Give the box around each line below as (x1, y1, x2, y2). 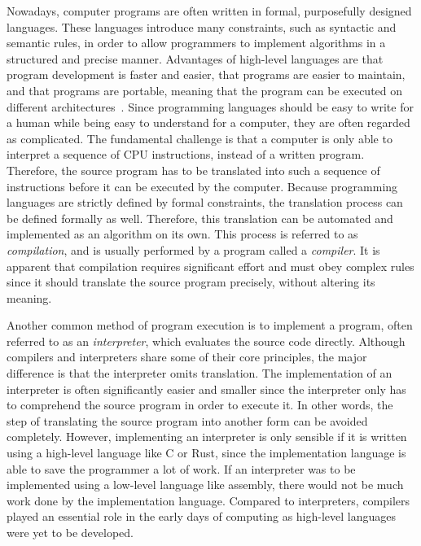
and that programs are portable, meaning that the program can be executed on (7, 81, 403, 98)
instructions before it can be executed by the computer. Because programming (7, 177, 398, 194)
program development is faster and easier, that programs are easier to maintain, (7, 66, 406, 83)
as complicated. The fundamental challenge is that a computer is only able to (7, 129, 392, 146)
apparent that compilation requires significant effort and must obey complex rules (7, 257, 414, 274)
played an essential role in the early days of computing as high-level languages (7, 508, 397, 525)
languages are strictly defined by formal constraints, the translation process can (7, 194, 403, 211)
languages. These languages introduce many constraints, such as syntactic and (7, 18, 397, 35)
